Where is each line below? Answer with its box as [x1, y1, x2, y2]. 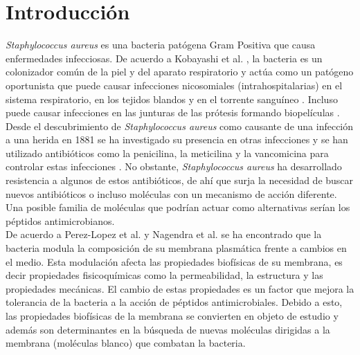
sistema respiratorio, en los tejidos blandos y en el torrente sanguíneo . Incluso [6, 91, 338, 106]
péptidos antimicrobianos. [6, 213, 115, 228]
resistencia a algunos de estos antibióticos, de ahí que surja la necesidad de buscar [6, 173, 354, 188]
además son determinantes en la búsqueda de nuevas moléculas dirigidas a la [6, 322, 330, 336]
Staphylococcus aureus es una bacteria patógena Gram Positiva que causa [6, 37, 316, 52]
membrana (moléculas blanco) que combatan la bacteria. [6, 336, 246, 350]
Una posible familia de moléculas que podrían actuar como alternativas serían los [6, 200, 350, 215]
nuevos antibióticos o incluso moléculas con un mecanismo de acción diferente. [6, 186, 337, 201]
